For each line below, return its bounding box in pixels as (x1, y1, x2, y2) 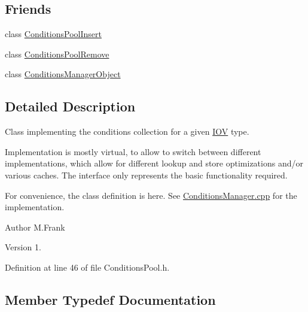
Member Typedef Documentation (5, 290, 216, 308)
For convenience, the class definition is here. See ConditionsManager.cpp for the (5, 189, 297, 201)
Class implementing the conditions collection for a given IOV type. (5, 125, 249, 138)
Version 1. (5, 241, 41, 253)
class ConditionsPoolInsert (5, 28, 102, 40)
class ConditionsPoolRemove (5, 47, 109, 60)
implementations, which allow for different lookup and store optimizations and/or (5, 157, 303, 169)
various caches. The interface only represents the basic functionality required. (5, 168, 288, 181)
